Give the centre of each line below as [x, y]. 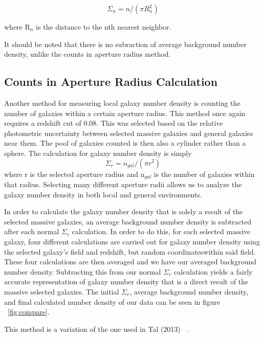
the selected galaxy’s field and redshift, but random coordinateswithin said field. [130, 251]
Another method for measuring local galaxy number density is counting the [122, 103]
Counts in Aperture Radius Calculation [111, 82]
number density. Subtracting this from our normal [83, 271]
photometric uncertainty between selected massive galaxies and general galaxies [129, 133]
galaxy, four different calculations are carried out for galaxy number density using [132, 241]
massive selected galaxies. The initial [62, 291]
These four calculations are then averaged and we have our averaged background [130, 262]
